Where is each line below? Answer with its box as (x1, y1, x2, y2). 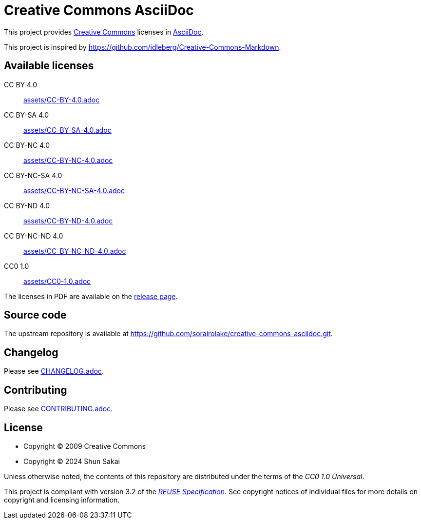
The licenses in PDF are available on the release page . (4, 292, 178, 301)
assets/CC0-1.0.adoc (23, 277, 91, 285)
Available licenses (4, 60, 94, 72)
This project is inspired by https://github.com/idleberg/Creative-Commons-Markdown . (4, 42, 281, 51)
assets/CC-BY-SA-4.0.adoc (23, 125, 112, 134)
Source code (4, 309, 67, 322)
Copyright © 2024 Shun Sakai (23, 457, 120, 465)
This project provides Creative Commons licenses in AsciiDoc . (4, 27, 204, 36)
